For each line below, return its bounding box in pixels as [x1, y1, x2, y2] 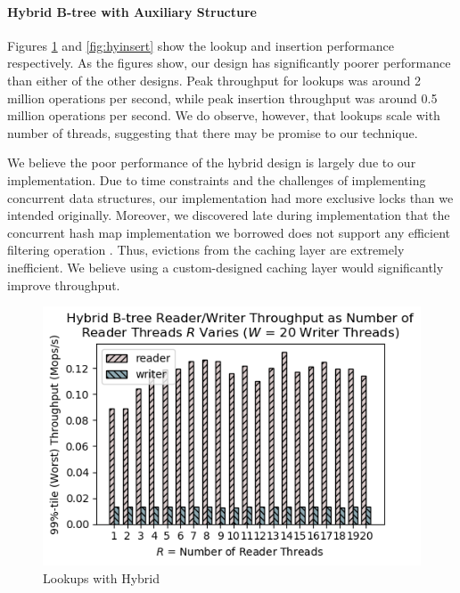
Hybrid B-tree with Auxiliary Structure [7, 2, 257, 20]
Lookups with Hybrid [43, 568, 160, 587]
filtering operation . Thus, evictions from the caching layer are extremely [7, 240, 405, 259]
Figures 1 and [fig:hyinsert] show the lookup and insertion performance [7, 36, 394, 54]
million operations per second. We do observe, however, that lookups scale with [7, 106, 440, 125]
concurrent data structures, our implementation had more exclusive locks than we [7, 188, 454, 207]
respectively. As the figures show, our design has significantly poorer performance [7, 53, 451, 72]
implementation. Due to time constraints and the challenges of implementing [7, 170, 426, 189]
